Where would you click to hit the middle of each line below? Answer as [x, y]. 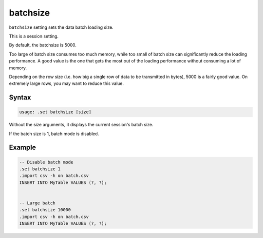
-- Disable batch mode [46, 162]
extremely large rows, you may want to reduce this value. [66, 83]
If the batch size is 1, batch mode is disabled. [54, 134]
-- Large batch [37, 203]
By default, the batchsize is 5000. [43, 45]
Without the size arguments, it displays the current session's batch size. [81, 125]
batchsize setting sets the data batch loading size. [61, 27]
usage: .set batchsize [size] [55, 112]
